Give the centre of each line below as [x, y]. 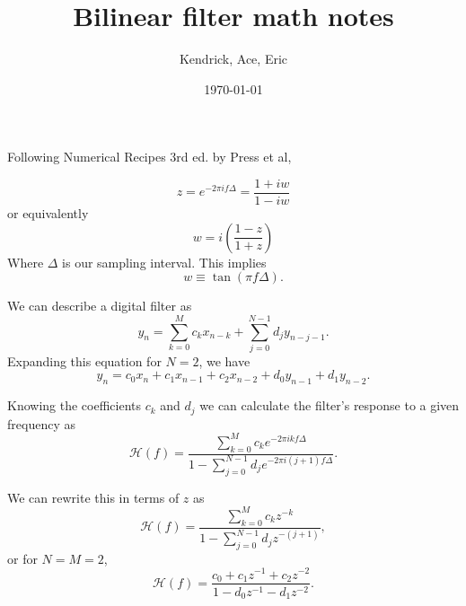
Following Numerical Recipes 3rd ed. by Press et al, [149, 157]
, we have [224, 360]
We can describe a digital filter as [100, 306]
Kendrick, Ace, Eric [233, 59]
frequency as [41, 423]
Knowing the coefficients [75, 405]
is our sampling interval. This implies [164, 262]
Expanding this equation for [84, 360]
